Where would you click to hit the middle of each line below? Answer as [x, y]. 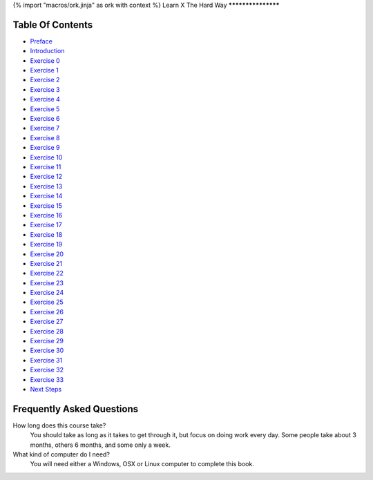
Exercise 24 [47, 293]
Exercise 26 [47, 311]
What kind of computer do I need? [61, 454]
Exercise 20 [47, 254]
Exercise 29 [47, 341]
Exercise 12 [46, 177]
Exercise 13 [46, 186]
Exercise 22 [47, 273]
